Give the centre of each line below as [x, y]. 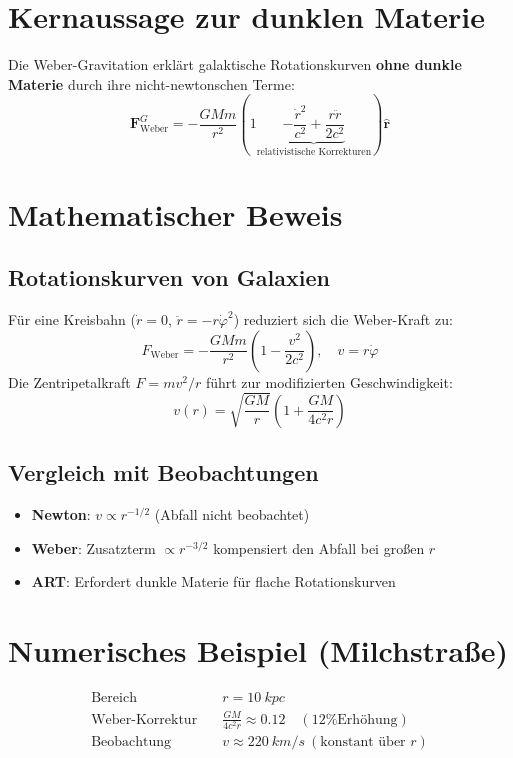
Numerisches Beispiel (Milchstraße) [258, 650]
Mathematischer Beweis [175, 213]
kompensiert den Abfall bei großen [319, 547]
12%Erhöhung [354, 719]
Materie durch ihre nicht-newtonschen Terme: [151, 83]
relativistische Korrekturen [314, 151]
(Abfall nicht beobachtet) [232, 514]
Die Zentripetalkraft [69, 381]
